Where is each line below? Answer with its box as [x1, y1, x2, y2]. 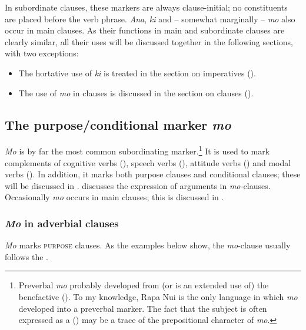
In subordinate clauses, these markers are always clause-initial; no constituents [5, 1, 288, 13]
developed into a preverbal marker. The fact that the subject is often [18, 302, 267, 314]
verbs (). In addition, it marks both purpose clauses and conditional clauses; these [5, 168, 301, 180]
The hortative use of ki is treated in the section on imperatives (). [18, 66, 256, 79]
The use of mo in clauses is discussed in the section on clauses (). [18, 86, 254, 99]
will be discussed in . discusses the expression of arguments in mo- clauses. [5, 179, 271, 191]
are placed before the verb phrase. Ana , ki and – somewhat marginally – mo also [5, 12, 295, 25]
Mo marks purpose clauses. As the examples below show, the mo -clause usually [5, 239, 291, 251]
